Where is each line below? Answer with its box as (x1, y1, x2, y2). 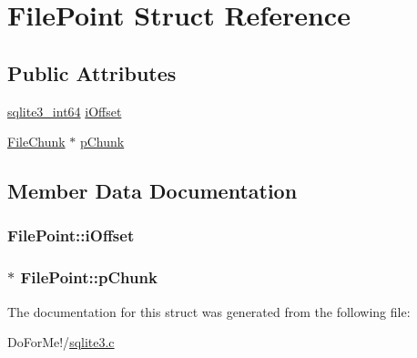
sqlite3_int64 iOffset (7, 101, 122, 120)
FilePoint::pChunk (20, 266, 158, 289)
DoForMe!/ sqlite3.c (7, 332, 115, 352)
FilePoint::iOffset (7, 224, 135, 247)
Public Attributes (7, 58, 177, 87)
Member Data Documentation (7, 177, 298, 205)
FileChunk (7, 132, 66, 151)
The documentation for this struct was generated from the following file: (7, 302, 411, 321)
